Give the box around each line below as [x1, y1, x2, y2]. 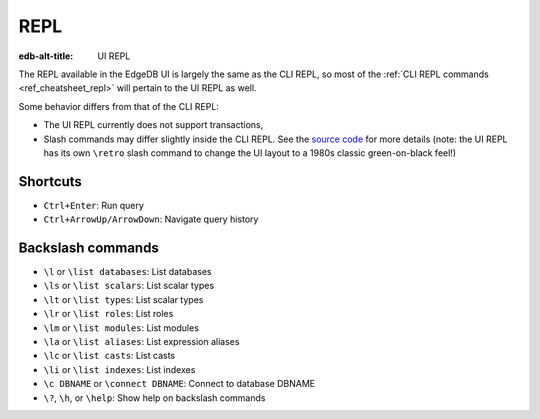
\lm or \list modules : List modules [43, 321, 200, 334]
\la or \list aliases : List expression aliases [43, 336, 240, 348]
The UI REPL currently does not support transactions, [43, 119, 264, 131]
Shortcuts [18, 173, 82, 190]
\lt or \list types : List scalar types [43, 293, 204, 305]
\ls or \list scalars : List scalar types [43, 280, 215, 292]
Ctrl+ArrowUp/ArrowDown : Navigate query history [43, 213, 259, 225]
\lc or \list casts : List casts [43, 350, 175, 362]
